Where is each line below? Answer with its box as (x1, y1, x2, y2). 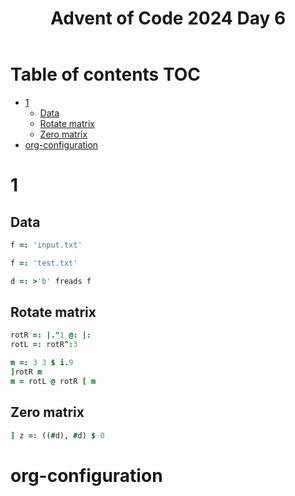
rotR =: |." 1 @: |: (10, 330, 92, 341)
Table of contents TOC (10, 63, 202, 86)
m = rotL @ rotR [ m (10, 376, 97, 386)
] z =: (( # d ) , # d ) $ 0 (10, 430, 105, 441)
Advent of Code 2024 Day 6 (49, 7, 287, 30)
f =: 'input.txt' (10, 240, 83, 250)
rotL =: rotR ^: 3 (10, 340, 78, 350)
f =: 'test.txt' (10, 258, 78, 268)
